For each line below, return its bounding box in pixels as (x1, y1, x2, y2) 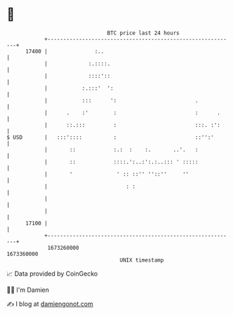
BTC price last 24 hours (107, 29, 180, 36)
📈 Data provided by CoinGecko (6, 269, 98, 278)
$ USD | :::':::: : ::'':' (6, 133, 215, 141)
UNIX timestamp (119, 256, 164, 264)
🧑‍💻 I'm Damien (6, 286, 50, 294)
